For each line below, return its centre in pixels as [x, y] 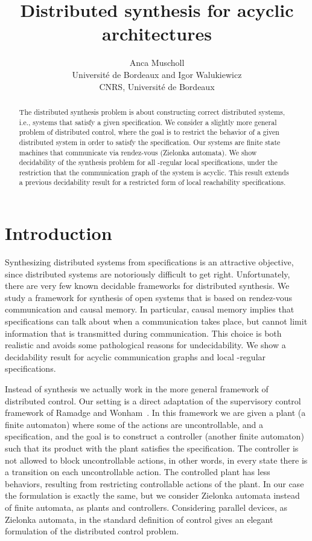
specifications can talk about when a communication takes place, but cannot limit [156, 321]
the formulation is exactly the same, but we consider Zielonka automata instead [152, 495]
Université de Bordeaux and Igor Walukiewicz [157, 74]
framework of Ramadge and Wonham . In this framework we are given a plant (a [155, 413]
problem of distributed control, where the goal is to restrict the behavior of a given [149, 132]
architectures [157, 34]
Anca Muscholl [157, 63]
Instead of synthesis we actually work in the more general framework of [137, 389]
